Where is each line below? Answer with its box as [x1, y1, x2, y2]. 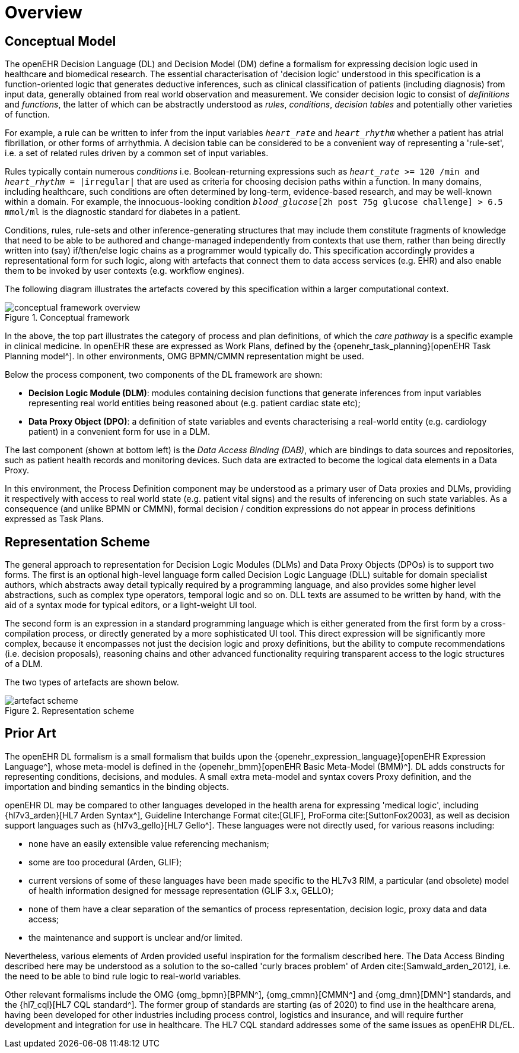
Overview [5, 2, 82, 23]
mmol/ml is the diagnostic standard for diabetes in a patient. [5, 207, 241, 217]
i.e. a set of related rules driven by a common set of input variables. [5, 148, 269, 159]
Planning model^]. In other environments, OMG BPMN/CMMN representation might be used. [5, 351, 364, 362]
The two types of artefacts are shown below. [5, 677, 179, 688]
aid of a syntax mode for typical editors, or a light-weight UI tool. [5, 600, 257, 611]
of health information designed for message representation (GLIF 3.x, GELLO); [28, 885, 334, 896]
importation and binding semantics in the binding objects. [5, 781, 230, 792]
